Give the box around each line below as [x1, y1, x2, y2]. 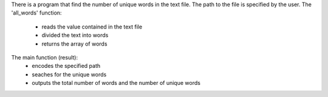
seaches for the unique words [32, 70, 107, 78]
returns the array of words [41, 40, 108, 47]
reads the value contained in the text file [41, 23, 143, 30]
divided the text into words [41, 32, 109, 39]
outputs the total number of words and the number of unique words [32, 79, 200, 87]
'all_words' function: [11, 9, 62, 16]
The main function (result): [11, 53, 78, 61]
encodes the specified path [32, 62, 101, 70]
